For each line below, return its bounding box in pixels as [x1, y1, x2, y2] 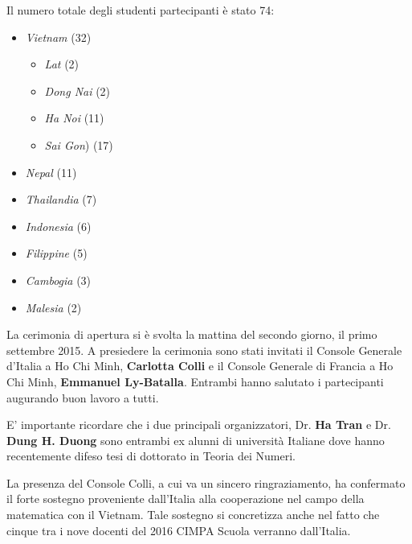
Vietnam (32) [25, 28, 92, 45]
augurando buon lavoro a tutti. [6, 389, 159, 406]
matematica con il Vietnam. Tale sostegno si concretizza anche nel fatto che [6, 506, 380, 523]
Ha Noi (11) [44, 109, 104, 126]
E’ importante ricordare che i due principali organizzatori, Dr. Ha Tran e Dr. [6, 416, 391, 433]
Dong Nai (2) [44, 82, 111, 99]
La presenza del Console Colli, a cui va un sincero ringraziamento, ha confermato [6, 474, 406, 491]
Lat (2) [44, 56, 80, 72]
